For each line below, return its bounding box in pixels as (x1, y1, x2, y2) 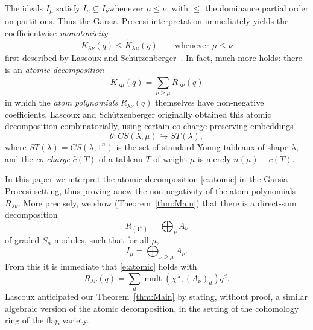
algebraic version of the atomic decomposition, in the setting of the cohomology (5, 302, 299, 314)
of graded (5, 233, 40, 246)
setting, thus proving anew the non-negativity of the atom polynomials (34, 185, 296, 197)
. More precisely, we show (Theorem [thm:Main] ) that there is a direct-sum (17, 196, 297, 209)
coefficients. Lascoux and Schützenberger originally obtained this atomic (5, 107, 271, 120)
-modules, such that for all (51, 233, 149, 246)
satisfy (56, 2, 80, 14)
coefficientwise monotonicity (5, 27, 108, 39)
